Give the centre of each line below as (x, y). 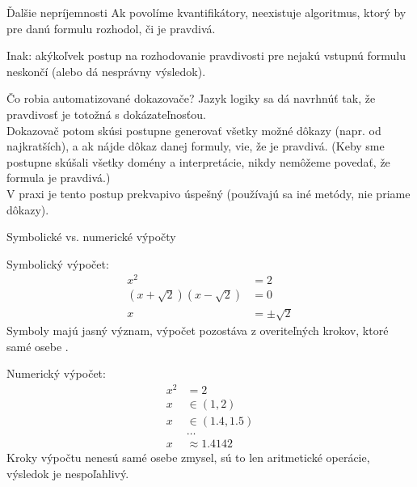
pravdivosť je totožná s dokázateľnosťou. (106, 114)
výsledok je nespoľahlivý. (68, 473)
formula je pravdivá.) (59, 178)
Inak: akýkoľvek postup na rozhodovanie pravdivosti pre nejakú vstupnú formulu (206, 55)
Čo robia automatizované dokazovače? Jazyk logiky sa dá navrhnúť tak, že (191, 98)
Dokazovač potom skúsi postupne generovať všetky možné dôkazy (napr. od (194, 130)
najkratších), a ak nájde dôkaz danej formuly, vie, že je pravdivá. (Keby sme (196, 146)
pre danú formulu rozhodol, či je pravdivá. (111, 28)
